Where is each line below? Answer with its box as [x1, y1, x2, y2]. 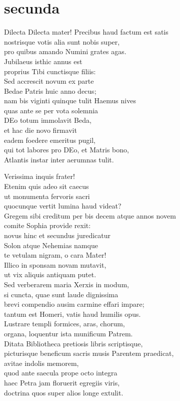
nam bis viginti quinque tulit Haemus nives [4, 95, 136, 106]
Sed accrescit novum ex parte [4, 76, 94, 86]
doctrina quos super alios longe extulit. [4, 387, 123, 397]
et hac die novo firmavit [4, 125, 77, 135]
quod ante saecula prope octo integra [4, 367, 117, 378]
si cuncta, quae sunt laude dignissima [4, 289, 118, 299]
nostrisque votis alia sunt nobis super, [4, 36, 120, 47]
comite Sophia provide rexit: [4, 220, 91, 231]
